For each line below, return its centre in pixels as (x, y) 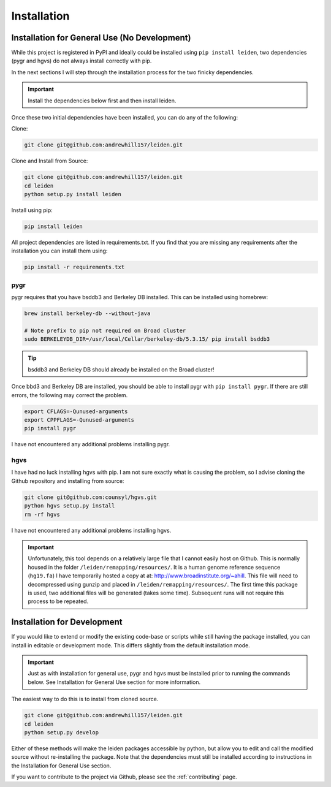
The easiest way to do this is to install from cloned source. (85, 699)
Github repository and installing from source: (68, 481)
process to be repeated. (58, 601)
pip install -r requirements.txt (74, 267)
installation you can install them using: (59, 251)
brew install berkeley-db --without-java (87, 314)
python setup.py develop (62, 732)
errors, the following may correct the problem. (70, 395)
